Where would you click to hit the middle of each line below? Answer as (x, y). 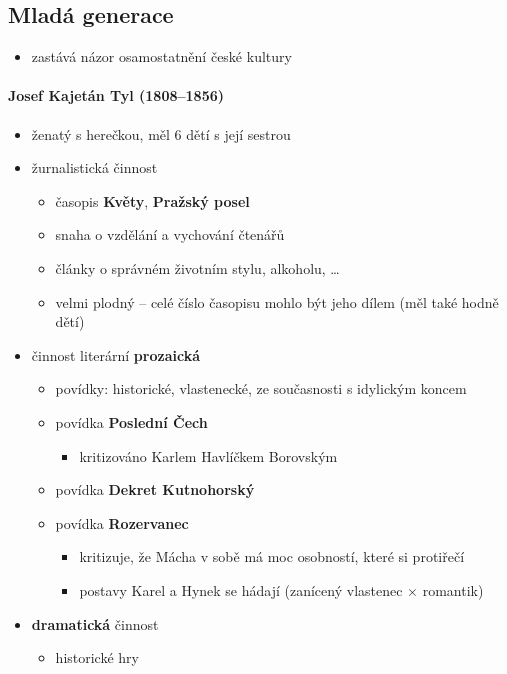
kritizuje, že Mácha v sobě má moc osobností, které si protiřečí (272, 556)
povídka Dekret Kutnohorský (155, 489)
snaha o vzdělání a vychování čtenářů (170, 234)
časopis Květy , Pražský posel (152, 200)
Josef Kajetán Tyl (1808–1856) (116, 95)
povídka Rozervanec (122, 522)
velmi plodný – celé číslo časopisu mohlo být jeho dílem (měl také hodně (277, 301)
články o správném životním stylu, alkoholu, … (197, 267)
